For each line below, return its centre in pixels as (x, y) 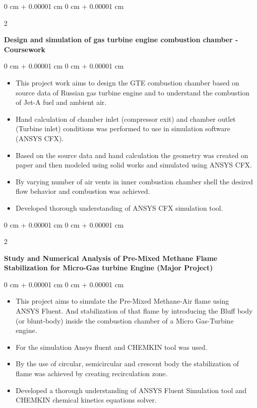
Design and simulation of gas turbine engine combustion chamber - (121, 40)
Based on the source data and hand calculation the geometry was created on (132, 155)
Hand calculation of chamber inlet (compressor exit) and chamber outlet (126, 119)
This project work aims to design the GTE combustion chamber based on (128, 82)
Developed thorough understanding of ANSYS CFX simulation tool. (119, 207)
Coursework (25, 49)
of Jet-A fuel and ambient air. (61, 102)
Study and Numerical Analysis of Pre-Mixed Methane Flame (111, 258)
